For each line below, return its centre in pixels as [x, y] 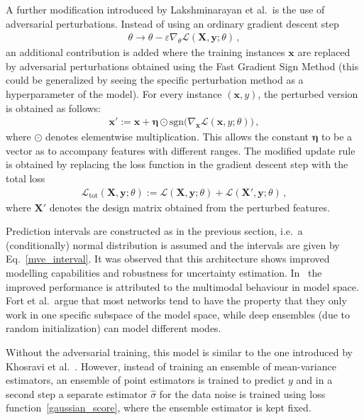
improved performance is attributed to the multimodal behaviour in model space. [182, 286]
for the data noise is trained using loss [242, 393]
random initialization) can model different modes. [114, 328]
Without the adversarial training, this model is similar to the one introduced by [179, 352]
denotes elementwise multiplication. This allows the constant [177, 137]
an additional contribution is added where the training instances [145, 52]
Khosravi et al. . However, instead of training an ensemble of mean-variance [171, 366]
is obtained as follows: [54, 107]
